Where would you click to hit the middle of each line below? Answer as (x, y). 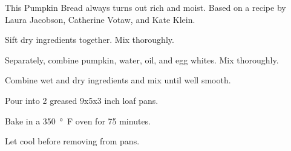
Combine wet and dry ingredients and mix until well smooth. (118, 80)
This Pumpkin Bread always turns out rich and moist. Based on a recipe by (145, 7)
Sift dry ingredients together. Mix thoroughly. (90, 40)
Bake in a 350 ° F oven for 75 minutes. (78, 120)
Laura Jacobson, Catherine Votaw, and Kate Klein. (100, 19)
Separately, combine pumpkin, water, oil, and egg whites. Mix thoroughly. (142, 59)
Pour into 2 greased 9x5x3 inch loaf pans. (82, 100)
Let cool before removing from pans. (72, 141)
